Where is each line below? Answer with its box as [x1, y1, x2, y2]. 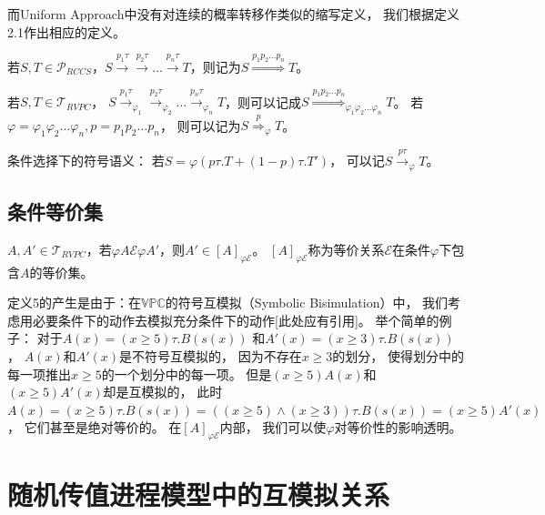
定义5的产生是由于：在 [7, 293, 141, 312]
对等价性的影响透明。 [334, 418, 462, 437]
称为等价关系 [308, 239, 385, 258]
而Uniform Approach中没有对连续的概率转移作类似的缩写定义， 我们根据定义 [7, 5, 460, 23]
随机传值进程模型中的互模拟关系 [7, 476, 390, 513]
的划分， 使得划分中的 [332, 346, 465, 365]
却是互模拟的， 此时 [103, 382, 223, 401]
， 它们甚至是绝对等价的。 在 [7, 418, 182, 437]
